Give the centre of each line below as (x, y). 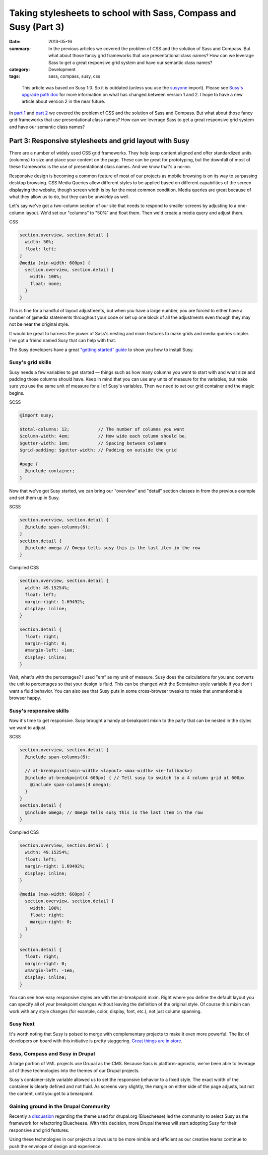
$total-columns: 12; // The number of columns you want (102, 429)
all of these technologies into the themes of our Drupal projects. (74, 1071)
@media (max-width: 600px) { (55, 894)
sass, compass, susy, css (74, 76)
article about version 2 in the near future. (64, 101)
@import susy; (37, 415)
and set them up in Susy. (34, 498)
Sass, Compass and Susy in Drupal (52, 1054)
